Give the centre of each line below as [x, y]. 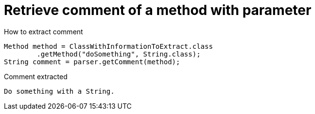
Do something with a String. [59, 91]
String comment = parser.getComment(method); [92, 62]
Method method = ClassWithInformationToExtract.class [108, 46]
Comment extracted [36, 76]
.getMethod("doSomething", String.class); [119, 54]
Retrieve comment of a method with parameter [158, 10]
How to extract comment [44, 31]
